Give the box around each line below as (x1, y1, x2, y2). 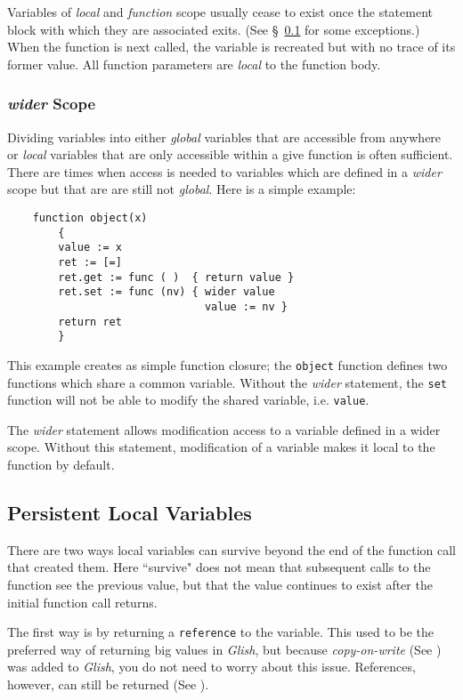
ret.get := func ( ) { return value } (58, 270, 295, 284)
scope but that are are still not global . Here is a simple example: (7, 180, 356, 198)
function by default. (7, 455, 115, 474)
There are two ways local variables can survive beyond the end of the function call (7, 540, 456, 559)
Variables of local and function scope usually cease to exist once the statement (7, 3, 433, 20)
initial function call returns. (7, 592, 158, 611)
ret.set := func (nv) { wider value (58, 286, 275, 299)
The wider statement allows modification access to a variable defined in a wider (7, 420, 441, 439)
